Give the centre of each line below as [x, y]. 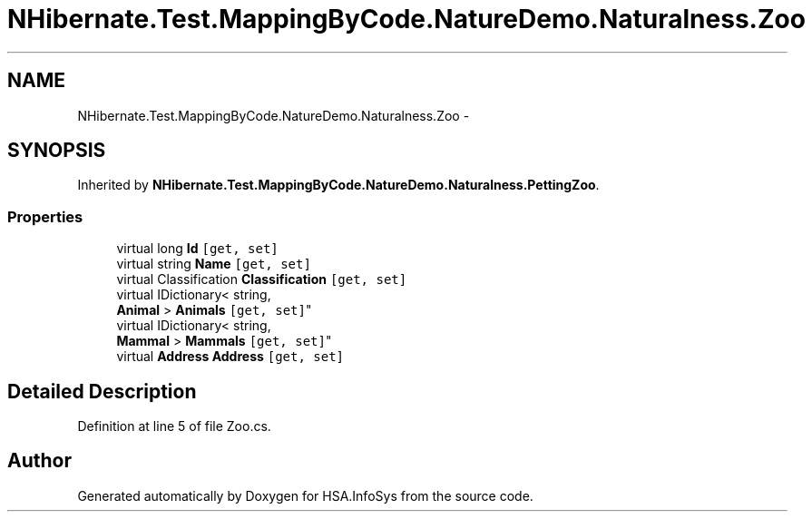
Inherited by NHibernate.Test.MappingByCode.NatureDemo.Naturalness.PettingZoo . [338, 185]
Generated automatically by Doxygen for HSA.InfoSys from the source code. [305, 495]
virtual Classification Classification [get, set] [262, 279]
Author [39, 461]
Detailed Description [102, 391]
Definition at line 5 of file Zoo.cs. [174, 426]
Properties [45, 216]
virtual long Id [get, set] [197, 249]
